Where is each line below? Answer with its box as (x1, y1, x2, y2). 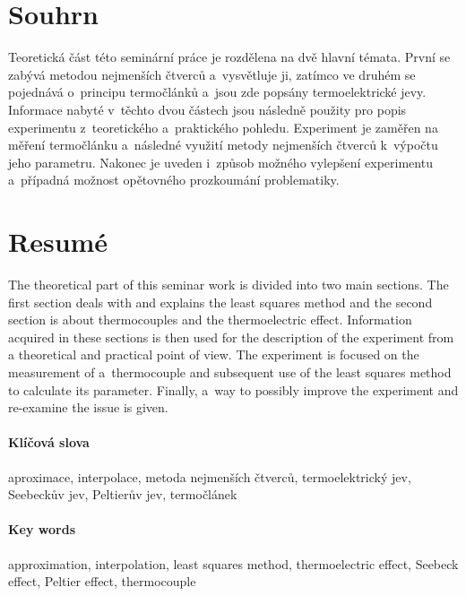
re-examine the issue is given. (8, 398, 168, 417)
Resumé (8, 223, 108, 260)
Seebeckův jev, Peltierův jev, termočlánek (8, 485, 237, 504)
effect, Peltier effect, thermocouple (8, 572, 196, 591)
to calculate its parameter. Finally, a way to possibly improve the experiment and (8, 380, 459, 399)
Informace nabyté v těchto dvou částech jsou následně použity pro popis (8, 99, 407, 118)
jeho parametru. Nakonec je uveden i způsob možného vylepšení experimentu (8, 152, 433, 171)
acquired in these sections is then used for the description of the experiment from (8, 327, 454, 346)
